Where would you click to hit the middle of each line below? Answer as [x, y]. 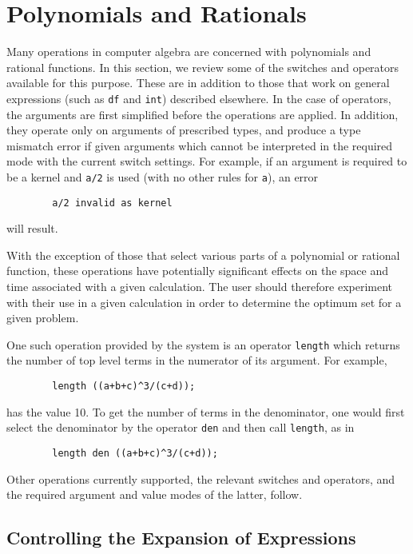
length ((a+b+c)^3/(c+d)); [124, 387]
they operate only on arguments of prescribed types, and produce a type [184, 130]
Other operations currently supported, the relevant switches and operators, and [201, 478]
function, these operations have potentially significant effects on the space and [197, 271]
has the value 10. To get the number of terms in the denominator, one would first [206, 411]
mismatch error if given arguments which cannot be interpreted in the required [200, 145]
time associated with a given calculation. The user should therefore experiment [200, 287]
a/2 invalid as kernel [112, 203]
